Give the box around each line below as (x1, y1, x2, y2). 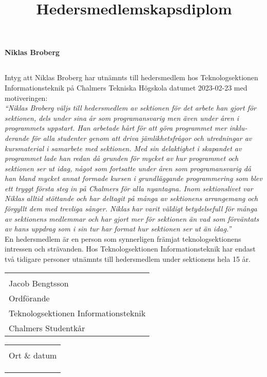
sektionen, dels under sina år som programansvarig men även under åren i (5, 112, 239, 123)
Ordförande (9, 292, 50, 304)
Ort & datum (9, 349, 57, 361)
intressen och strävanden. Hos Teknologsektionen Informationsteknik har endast (5, 243, 256, 254)
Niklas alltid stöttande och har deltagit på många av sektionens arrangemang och (5, 193, 258, 204)
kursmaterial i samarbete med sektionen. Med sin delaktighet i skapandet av (5, 142, 242, 153)
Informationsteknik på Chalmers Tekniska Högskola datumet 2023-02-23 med (5, 82, 247, 93)
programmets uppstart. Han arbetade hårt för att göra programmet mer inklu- (5, 122, 247, 133)
